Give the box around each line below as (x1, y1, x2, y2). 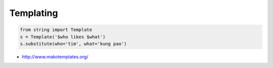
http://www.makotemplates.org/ (22, 53, 88, 59)
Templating (9, 7, 58, 18)
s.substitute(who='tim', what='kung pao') (20, 40, 127, 46)
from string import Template (20, 27, 93, 32)
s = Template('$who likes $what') (20, 34, 106, 39)
